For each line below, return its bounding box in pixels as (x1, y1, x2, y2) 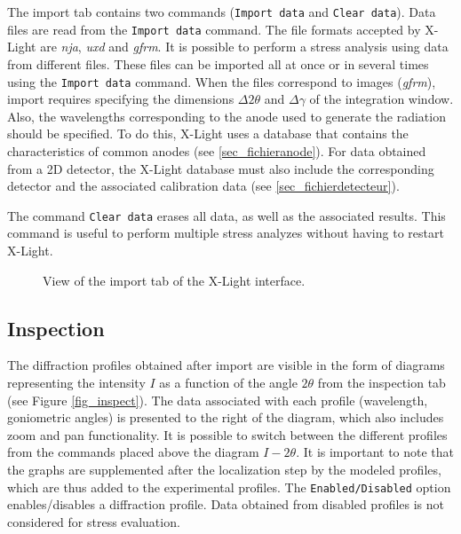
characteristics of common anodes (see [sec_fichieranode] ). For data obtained (7, 141, 426, 160)
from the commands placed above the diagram (7, 443, 259, 461)
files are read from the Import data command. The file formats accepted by (7, 20, 421, 38)
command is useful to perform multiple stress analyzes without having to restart (7, 224, 444, 242)
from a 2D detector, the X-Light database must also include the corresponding (7, 159, 434, 177)
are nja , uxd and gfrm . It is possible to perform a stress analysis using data (40, 37, 449, 56)
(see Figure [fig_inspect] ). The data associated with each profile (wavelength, (7, 390, 428, 409)
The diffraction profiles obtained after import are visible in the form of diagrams (7, 356, 445, 374)
